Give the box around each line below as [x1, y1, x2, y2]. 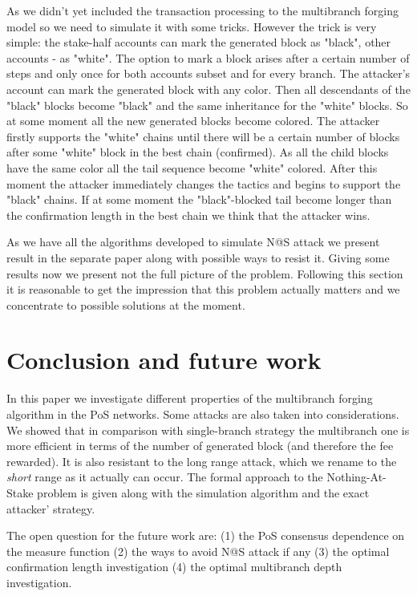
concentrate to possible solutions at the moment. [6, 296, 245, 313]
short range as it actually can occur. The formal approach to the [6, 468, 323, 485]
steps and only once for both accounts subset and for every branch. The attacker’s [6, 65, 411, 82]
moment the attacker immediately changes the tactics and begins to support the [6, 175, 401, 192]
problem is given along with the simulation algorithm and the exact [37, 484, 370, 501]
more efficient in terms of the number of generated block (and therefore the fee [6, 437, 394, 454]
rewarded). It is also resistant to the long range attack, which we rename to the [6, 452, 397, 469]
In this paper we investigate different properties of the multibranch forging [6, 390, 373, 407]
